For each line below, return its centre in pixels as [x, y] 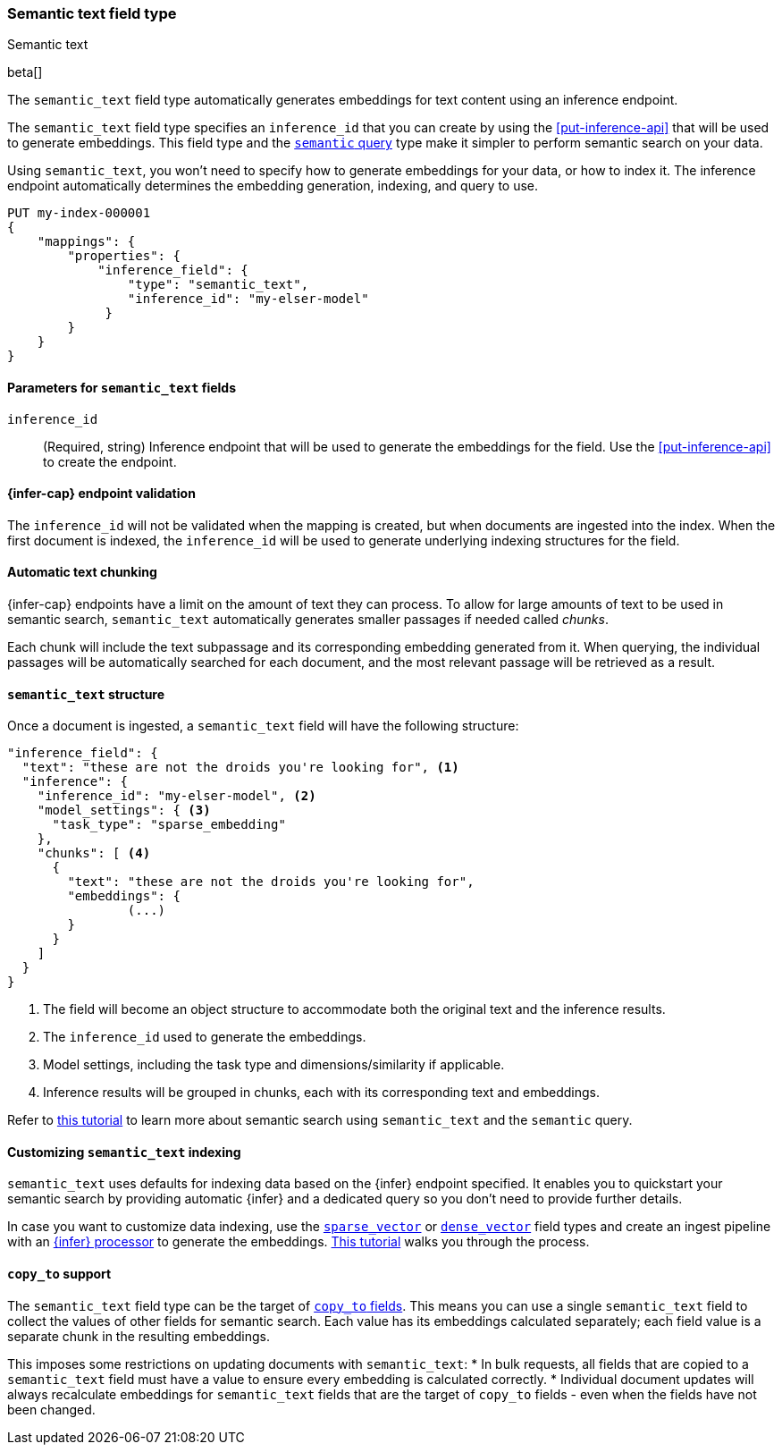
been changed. [51, 1409]
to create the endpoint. [110, 461]
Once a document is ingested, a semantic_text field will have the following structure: [263, 726]
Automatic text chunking [82, 572]
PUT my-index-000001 [79, 213]
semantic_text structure [86, 694]
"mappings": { [86, 242]
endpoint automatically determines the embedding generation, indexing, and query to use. [273, 186]
